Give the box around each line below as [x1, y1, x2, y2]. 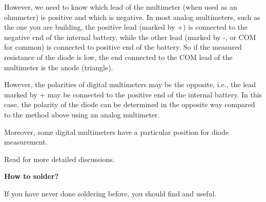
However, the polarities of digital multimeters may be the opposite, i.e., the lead [4, 79, 256, 90]
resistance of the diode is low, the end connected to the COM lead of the [4, 51, 233, 62]
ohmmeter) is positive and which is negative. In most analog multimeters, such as [4, 11, 260, 22]
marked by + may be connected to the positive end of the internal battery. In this [4, 89, 262, 99]
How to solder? [4, 171, 59, 181]
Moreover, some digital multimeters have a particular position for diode [4, 126, 229, 137]
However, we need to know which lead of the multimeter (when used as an [4, 2, 237, 12]
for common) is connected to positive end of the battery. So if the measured [4, 42, 242, 52]
